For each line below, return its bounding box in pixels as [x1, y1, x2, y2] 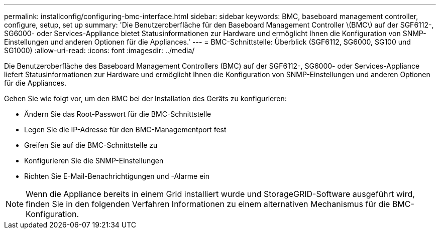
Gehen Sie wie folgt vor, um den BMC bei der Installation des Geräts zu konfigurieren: [4, 94, 287, 103]
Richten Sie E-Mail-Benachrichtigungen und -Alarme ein [24, 172, 210, 180]
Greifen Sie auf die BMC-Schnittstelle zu [24, 141, 158, 149]
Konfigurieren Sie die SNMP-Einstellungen [24, 156, 164, 165]
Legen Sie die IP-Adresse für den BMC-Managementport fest [24, 125, 227, 134]
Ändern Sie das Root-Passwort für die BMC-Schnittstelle [24, 110, 211, 118]
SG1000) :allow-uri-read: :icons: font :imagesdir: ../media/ [4, 46, 195, 55]
